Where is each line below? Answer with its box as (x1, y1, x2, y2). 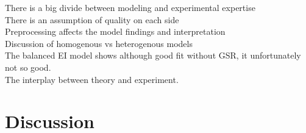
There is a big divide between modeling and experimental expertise (5, 1, 255, 13)
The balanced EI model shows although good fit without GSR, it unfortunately (5, 49, 301, 62)
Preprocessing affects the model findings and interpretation (5, 25, 226, 38)
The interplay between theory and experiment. (5, 73, 179, 85)
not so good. (5, 60, 51, 73)
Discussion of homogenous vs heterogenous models (5, 37, 193, 49)
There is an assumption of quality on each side (5, 13, 179, 26)
